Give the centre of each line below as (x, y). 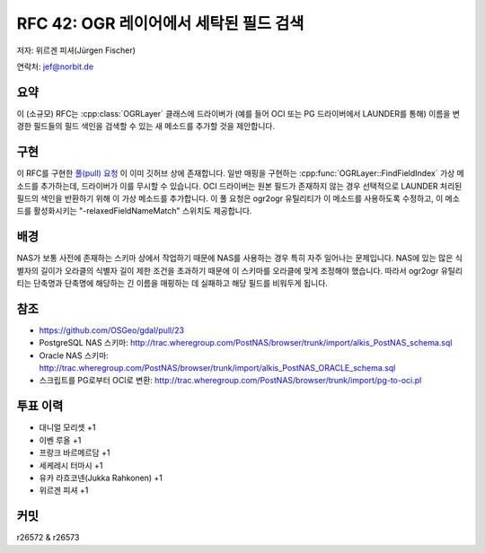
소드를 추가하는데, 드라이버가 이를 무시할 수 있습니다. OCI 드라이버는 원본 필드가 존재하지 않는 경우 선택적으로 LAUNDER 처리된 (239, 186)
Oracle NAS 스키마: (74, 355)
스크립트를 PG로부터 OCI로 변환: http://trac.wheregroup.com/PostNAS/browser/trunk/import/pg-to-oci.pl (230, 381)
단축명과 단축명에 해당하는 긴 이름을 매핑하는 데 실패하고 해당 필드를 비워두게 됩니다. (180, 283)
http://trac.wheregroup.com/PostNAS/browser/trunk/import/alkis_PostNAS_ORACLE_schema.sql (217, 368)
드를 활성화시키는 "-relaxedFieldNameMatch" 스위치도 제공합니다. (134, 211)
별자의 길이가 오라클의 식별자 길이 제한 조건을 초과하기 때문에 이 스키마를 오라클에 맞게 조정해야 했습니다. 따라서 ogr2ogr (228, 270)
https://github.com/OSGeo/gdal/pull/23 (111, 330)
